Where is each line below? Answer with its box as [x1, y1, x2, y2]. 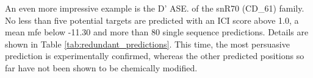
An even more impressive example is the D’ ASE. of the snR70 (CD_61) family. [5, 2, 304, 14]
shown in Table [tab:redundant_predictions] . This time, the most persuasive [5, 37, 290, 50]
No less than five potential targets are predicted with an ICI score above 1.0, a [5, 13, 299, 26]
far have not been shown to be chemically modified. [5, 61, 198, 74]
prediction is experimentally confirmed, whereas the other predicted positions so [5, 49, 304, 62]
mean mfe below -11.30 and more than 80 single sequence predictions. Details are [5, 26, 309, 38]
